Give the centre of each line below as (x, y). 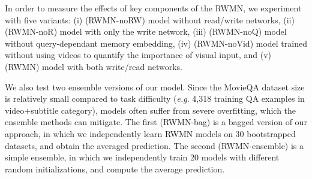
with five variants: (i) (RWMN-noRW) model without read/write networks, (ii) (150, 19)
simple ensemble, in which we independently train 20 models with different (142, 157)
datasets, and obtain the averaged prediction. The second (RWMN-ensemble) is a (154, 145)
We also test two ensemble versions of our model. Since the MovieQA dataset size (155, 87)
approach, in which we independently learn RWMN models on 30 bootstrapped (150, 133)
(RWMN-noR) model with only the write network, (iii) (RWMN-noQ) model (146, 31)
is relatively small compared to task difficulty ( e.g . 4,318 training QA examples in (155, 98)
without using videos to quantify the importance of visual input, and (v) (138, 55)
